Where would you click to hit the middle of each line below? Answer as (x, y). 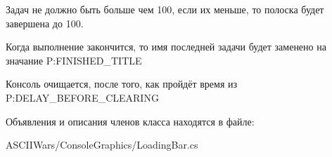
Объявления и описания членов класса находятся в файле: (130, 121)
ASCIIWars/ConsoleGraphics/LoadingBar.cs (102, 145)
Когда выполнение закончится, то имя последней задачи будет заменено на (166, 47)
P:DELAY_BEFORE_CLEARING (82, 97)
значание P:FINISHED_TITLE (74, 60)
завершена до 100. (45, 23)
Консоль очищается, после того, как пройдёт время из (122, 84)
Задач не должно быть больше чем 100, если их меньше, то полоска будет (165, 9)
